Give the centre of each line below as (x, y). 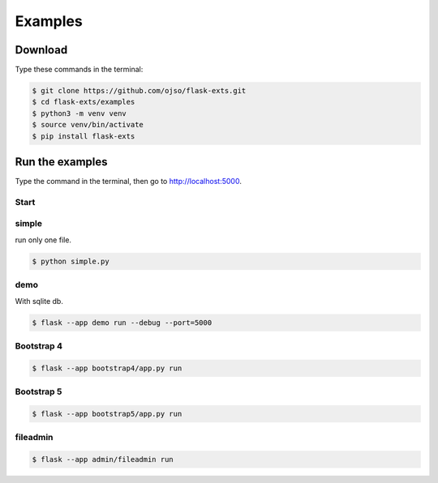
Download (41, 50)
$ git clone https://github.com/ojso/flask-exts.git (139, 91)
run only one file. (43, 240)
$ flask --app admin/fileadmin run (103, 459)
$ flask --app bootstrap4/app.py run (107, 368)
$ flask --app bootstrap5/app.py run (107, 414)
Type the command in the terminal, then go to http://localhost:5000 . (129, 182)
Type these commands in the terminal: (79, 70)
